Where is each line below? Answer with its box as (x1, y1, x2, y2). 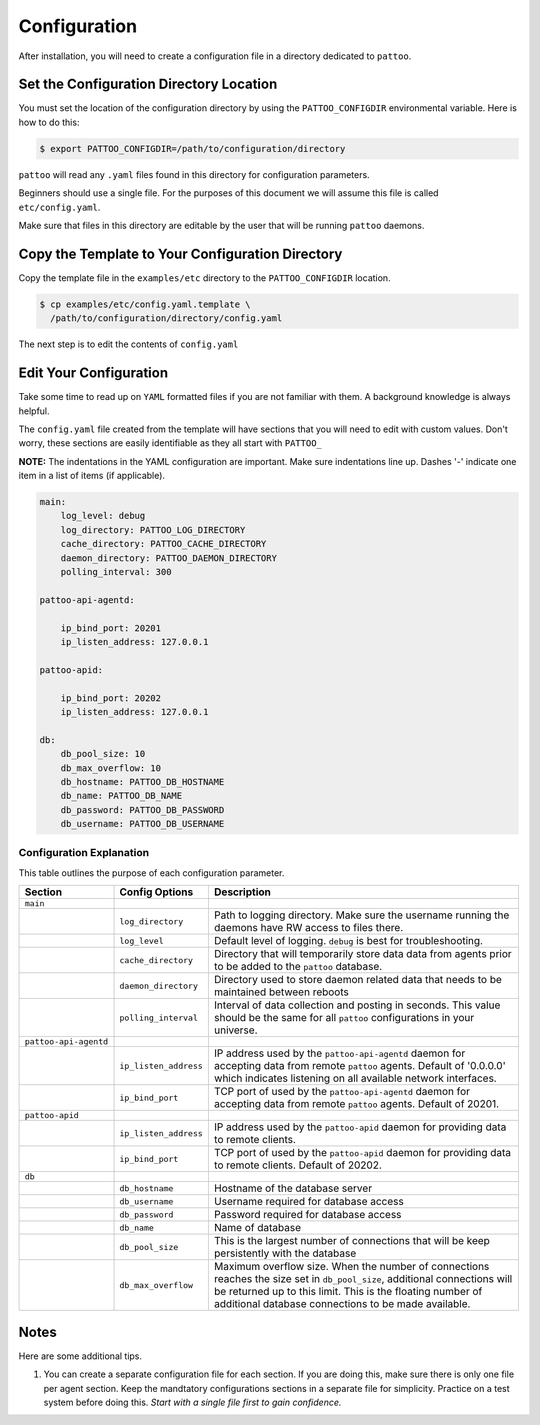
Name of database (213, 1221, 302, 1235)
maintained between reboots (213, 985, 349, 999)
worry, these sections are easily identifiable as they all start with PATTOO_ (18, 437, 322, 449)
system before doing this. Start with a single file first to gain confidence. (43, 1396, 342, 1408)
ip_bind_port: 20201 (60, 622, 162, 634)
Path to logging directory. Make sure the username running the (213, 908, 510, 922)
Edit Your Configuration (18, 365, 169, 382)
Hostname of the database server (213, 1181, 373, 1195)
